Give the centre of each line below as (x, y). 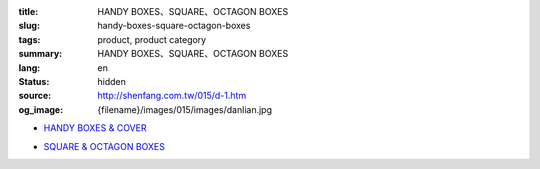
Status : (34, 81)
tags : (29, 39)
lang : (29, 67)
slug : (29, 26)
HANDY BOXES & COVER (95, 128)
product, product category (152, 39)
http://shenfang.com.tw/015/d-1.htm (172, 96)
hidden (112, 81)
